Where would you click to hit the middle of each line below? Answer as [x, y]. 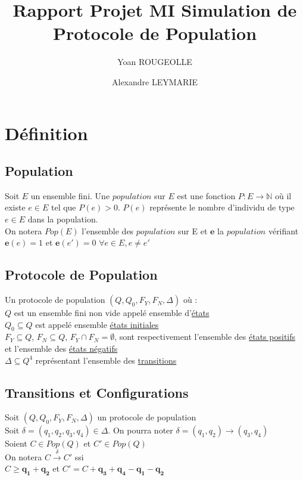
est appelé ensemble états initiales [97, 324]
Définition [46, 133]
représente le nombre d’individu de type [222, 207]
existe [15, 207]
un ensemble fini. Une [70, 195]
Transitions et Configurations [97, 392]
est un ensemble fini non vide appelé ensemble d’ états [112, 313]
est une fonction [206, 195]
